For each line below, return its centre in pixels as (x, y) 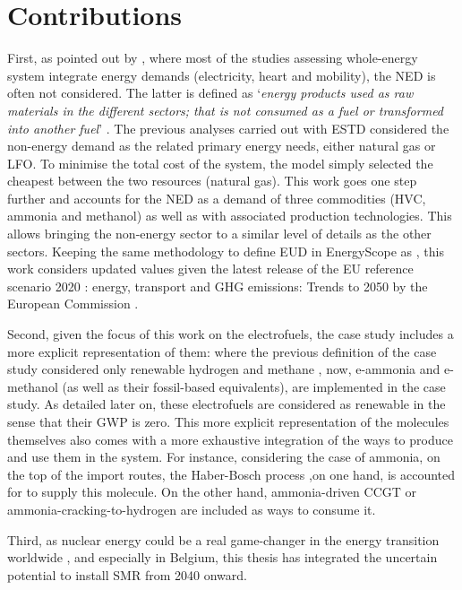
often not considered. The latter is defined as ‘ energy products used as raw (210, 93)
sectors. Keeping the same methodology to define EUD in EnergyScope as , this (226, 251)
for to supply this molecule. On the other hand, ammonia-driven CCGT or (212, 492)
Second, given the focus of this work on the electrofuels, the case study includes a (231, 334)
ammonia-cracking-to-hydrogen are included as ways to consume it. (192, 509)
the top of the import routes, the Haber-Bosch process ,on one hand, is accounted (231, 474)
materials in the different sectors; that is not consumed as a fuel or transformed (226, 110)
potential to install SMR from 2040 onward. (127, 574)
